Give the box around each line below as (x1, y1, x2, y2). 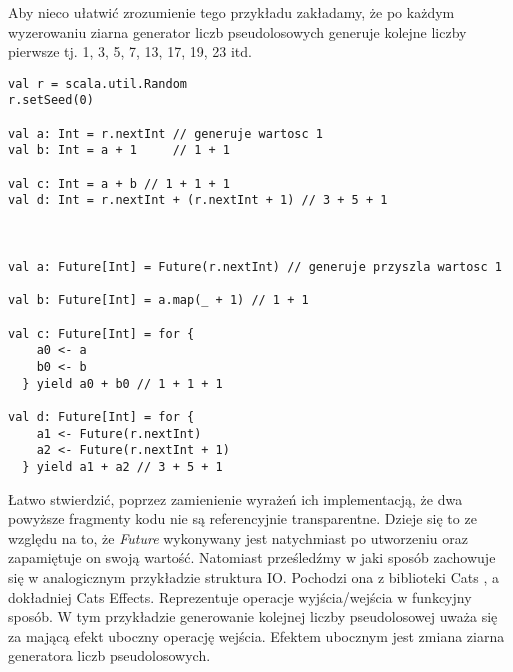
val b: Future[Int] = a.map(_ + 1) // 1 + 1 (8, 293, 309, 308)
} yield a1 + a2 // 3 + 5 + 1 (22, 459, 223, 474)
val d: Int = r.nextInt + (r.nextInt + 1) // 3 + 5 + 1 (8, 193, 388, 208)
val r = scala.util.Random (8, 76, 187, 91)
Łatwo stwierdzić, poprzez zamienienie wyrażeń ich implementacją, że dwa (8, 488, 463, 509)
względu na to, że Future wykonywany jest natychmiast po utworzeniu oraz (8, 527, 468, 548)
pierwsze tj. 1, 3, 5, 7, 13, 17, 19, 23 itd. (8, 41, 252, 62)
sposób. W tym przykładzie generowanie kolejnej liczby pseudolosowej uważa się (8, 606, 498, 627)
